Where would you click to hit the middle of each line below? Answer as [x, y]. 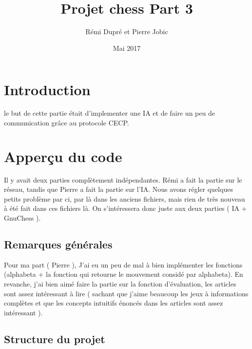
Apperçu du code [63, 156]
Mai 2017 [127, 48]
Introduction [47, 90]
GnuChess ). [22, 217]
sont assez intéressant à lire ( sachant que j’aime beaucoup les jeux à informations [126, 293]
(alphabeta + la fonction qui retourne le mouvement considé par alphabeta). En [124, 274]
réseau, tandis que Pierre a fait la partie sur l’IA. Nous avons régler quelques [118, 189]
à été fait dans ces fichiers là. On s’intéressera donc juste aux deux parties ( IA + [126, 208]
